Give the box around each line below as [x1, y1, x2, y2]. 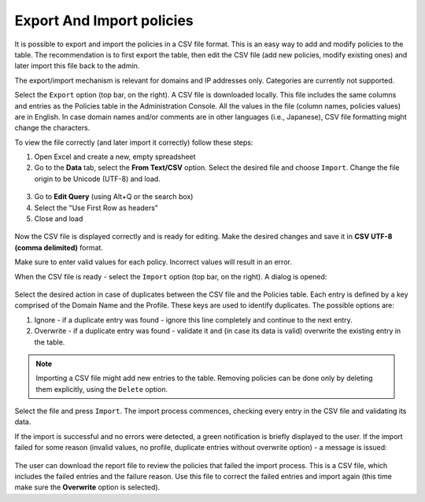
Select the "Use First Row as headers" [34, 203, 159, 212]
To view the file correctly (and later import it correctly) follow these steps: [14, 138, 253, 147]
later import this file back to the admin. [14, 61, 140, 71]
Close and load [34, 214, 83, 223]
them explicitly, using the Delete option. [35, 384, 168, 393]
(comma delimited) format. [14, 242, 104, 252]
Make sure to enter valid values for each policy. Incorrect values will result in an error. [14, 257, 293, 267]
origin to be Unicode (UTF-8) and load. [34, 174, 161, 183]
